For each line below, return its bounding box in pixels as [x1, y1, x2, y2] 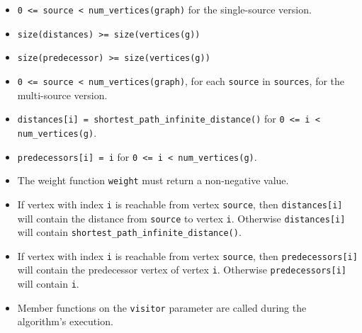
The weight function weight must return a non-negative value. [17, 173, 289, 188]
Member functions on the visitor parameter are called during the [17, 300, 307, 315]
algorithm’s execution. [17, 314, 113, 329]
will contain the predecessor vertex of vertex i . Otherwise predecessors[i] [17, 262, 346, 277]
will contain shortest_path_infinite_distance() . [17, 225, 242, 239]
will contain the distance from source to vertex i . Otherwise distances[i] [17, 210, 346, 225]
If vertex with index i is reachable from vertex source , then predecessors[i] [17, 248, 358, 263]
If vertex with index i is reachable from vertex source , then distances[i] [17, 196, 343, 211]
